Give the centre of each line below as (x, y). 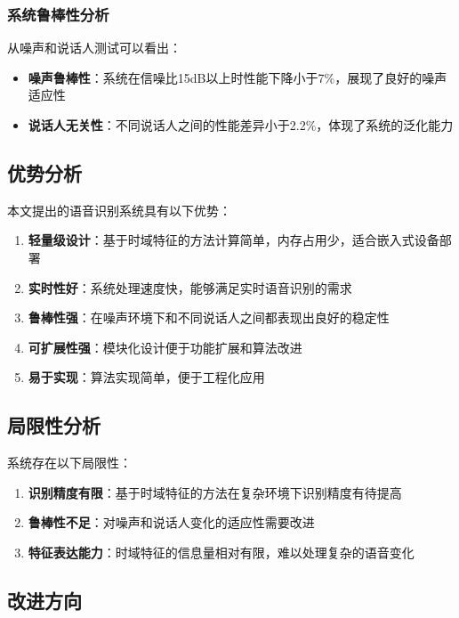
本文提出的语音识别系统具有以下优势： (119, 210)
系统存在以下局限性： (69, 463)
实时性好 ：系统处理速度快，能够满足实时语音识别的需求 (190, 287)
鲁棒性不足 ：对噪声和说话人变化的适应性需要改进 (171, 522)
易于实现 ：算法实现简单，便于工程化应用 (146, 377)
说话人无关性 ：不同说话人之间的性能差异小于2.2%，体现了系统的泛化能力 (241, 125)
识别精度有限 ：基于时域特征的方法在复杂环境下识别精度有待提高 (215, 492)
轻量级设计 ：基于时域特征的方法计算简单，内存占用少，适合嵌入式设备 (234, 240)
